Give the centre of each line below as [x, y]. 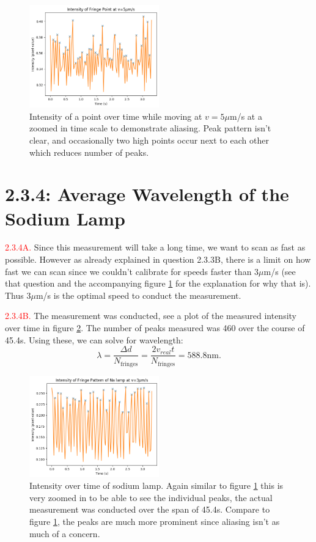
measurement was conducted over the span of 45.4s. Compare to [150, 509]
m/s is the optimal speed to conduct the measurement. [138, 295]
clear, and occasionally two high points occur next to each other [149, 140]
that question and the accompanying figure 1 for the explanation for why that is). [158, 283]
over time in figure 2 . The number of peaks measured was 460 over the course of [155, 328]
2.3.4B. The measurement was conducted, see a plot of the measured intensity [151, 316]
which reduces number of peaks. [89, 152]
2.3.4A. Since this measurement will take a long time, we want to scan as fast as [155, 247]
